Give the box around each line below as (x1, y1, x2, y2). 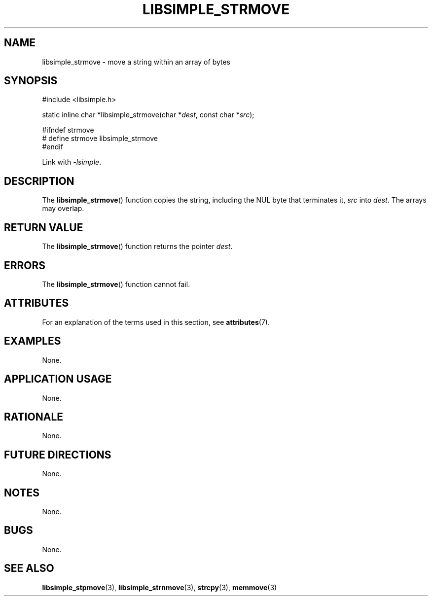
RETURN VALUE (4, 221, 83, 234)
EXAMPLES (4, 335, 61, 348)
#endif (42, 142, 63, 151)
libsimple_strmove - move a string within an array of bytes (42, 57, 230, 66)
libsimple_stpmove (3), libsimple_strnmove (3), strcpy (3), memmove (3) (42, 583, 277, 592)
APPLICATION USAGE (4, 373, 112, 386)
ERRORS (4, 259, 46, 272)
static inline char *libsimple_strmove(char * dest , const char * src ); (42, 110, 254, 119)
